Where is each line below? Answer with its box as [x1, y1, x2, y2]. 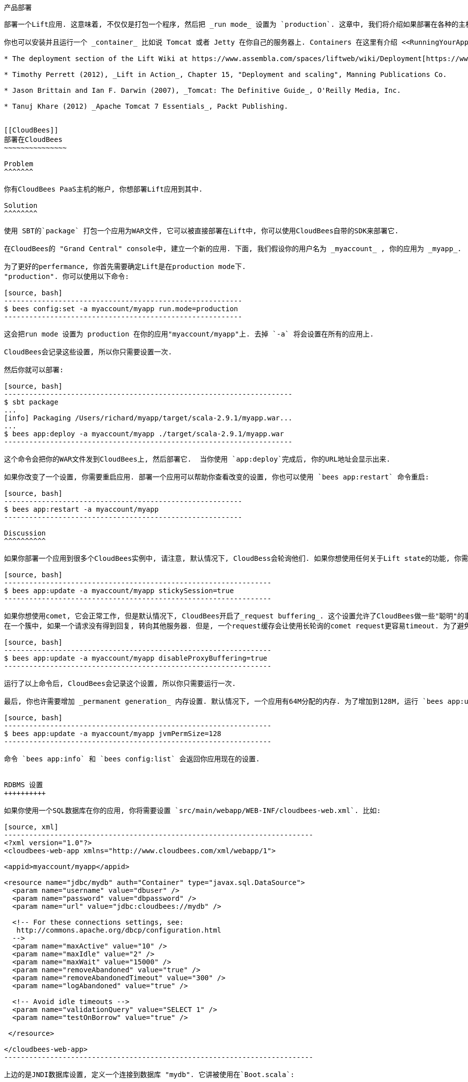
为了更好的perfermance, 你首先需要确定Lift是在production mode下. [4, 263, 246, 270]
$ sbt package [4, 398, 58, 406]
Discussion [4, 529, 46, 537]
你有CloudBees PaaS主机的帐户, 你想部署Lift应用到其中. [4, 185, 203, 193]
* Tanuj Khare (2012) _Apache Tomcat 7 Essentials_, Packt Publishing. [4, 102, 289, 110]
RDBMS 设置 [4, 781, 43, 789]
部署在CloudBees [4, 135, 62, 143]
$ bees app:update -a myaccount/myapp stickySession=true [4, 587, 234, 595]
